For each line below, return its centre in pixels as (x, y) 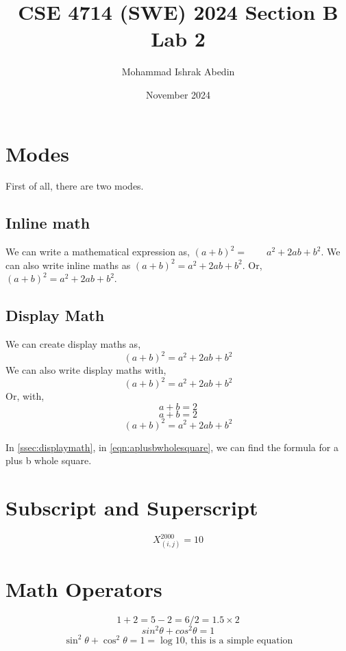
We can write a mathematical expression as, (98, 252)
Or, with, (25, 396)
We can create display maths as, (73, 344)
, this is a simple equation (239, 640)
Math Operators (84, 589)
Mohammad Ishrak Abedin (178, 72)
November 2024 (178, 94)
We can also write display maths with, (86, 370)
